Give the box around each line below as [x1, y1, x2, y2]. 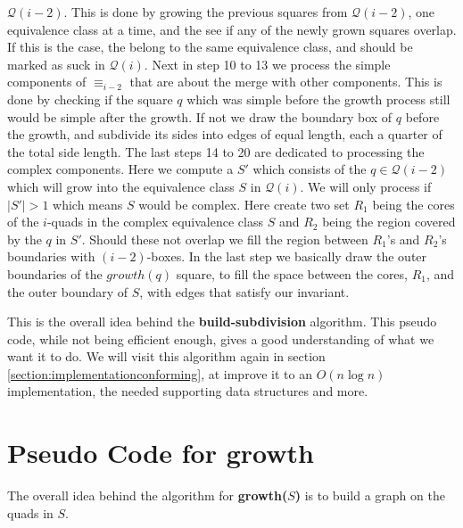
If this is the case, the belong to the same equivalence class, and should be [7, 37, 413, 56]
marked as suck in [7, 54, 105, 73]
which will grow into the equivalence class [7, 177, 235, 195]
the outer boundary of [7, 282, 128, 301]
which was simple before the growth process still [186, 89, 451, 108]
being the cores [372, 194, 455, 213]
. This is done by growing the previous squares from [63, 3, 348, 21]
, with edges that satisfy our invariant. [139, 282, 350, 301]
